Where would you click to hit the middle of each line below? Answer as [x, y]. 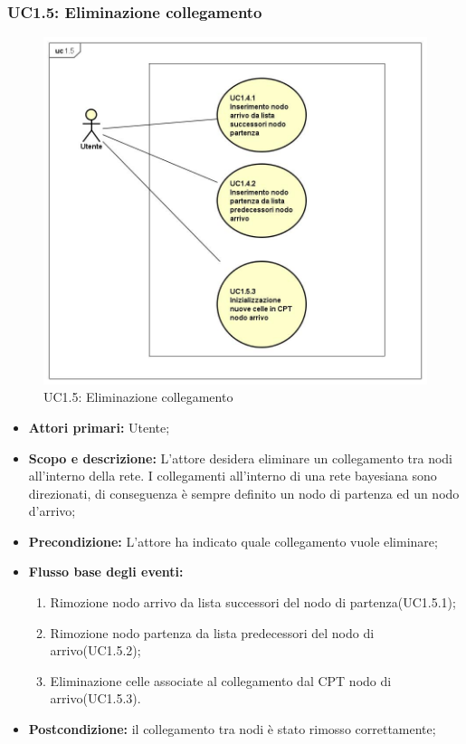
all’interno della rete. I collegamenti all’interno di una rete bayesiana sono [233, 476]
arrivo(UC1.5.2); [95, 650]
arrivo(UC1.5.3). [95, 698]
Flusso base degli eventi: [106, 572]
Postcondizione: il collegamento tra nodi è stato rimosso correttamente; [232, 729]
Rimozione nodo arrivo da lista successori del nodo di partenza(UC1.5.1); [253, 602]
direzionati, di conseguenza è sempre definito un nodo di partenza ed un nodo [244, 493]
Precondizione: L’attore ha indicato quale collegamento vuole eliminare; [233, 541]
